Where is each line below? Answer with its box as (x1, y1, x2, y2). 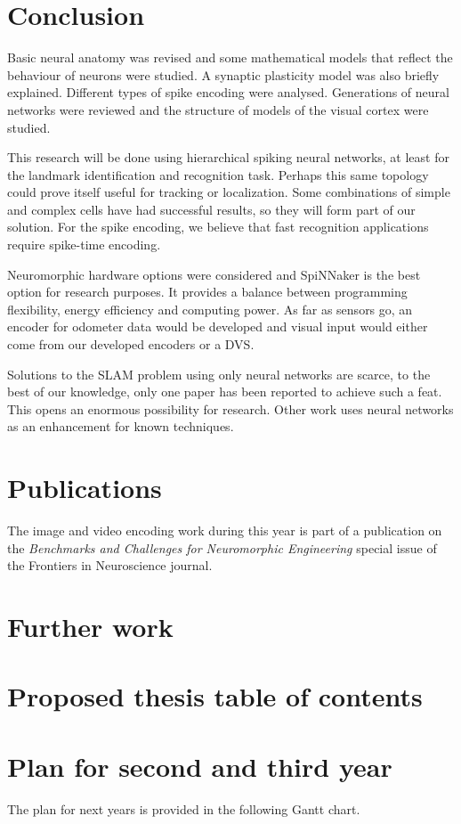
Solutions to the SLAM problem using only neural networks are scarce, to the (7, 364, 431, 383)
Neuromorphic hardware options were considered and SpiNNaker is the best (7, 265, 421, 283)
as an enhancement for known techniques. (7, 417, 234, 436)
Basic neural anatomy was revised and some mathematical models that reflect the (7, 48, 453, 67)
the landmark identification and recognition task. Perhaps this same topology (7, 165, 429, 184)
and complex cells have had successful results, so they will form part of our (7, 200, 416, 218)
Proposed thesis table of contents (7, 678, 423, 714)
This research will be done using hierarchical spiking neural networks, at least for (7, 148, 449, 167)
